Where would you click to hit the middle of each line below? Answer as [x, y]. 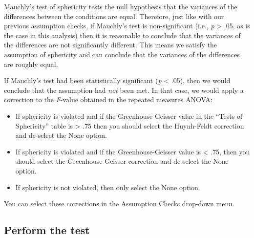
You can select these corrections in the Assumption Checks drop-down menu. [119, 204]
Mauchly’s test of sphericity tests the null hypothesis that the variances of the [121, 6]
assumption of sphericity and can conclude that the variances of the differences [122, 54]
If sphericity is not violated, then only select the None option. [108, 187]
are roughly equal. [31, 64]
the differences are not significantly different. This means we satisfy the [111, 45]
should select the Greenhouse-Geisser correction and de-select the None [122, 161]
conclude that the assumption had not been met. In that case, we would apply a [124, 90]
